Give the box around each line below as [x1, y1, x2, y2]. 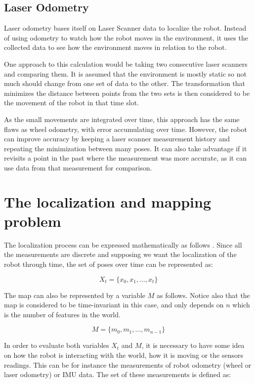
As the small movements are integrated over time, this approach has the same [4, 114, 240, 124]
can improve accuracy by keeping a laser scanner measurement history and [4, 133, 230, 144]
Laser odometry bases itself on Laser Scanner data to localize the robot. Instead [4, 23, 247, 33]
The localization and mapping [4, 191, 211, 212]
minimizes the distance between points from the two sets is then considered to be [4, 87, 250, 98]
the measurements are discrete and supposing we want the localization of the [4, 249, 237, 259]
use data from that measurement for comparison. [4, 162, 152, 172]
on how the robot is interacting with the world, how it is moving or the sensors [4, 349, 243, 360]
